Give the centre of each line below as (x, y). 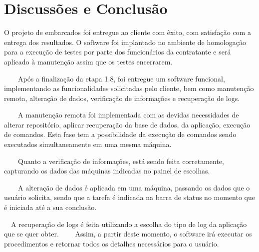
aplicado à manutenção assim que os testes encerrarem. (88, 61)
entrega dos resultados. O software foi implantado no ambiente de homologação (125, 42)
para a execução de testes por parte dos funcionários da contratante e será (118, 52)
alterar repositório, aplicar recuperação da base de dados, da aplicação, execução (127, 124)
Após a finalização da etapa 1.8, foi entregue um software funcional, (121, 78)
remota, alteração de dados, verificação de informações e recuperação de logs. (122, 98)
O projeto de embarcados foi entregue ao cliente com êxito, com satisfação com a (128, 32)
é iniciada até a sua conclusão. (50, 207)
